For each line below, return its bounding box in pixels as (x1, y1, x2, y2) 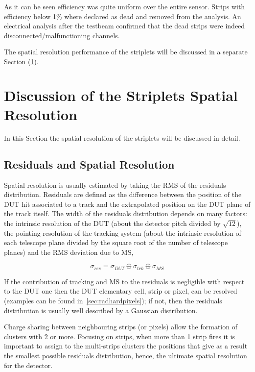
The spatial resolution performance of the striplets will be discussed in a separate (4, 47, 248, 57)
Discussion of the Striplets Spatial (4, 85, 238, 105)
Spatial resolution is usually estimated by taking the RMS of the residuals (4, 179, 226, 190)
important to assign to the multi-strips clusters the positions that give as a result (4, 341, 248, 351)
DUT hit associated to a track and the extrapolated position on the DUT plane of (4, 198, 251, 209)
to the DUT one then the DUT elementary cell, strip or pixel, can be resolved (4, 286, 237, 296)
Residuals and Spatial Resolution (4, 156, 175, 172)
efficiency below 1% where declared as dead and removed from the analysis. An (4, 11, 241, 21)
